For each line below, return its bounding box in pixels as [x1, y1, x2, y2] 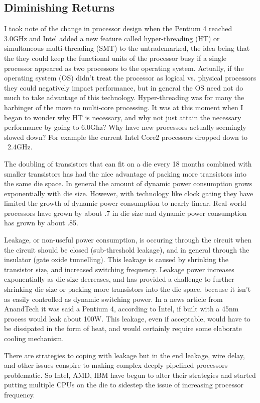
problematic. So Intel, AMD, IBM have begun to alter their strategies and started [4, 369, 256, 380]
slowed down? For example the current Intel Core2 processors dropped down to [4, 131, 247, 142]
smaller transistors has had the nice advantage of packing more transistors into [4, 168, 247, 179]
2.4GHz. [7, 141, 33, 152]
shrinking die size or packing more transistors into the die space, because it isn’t [4, 284, 251, 294]
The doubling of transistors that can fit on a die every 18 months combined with [4, 158, 252, 169]
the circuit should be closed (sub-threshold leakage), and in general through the [4, 244, 249, 255]
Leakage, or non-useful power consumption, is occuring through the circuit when [4, 234, 251, 245]
